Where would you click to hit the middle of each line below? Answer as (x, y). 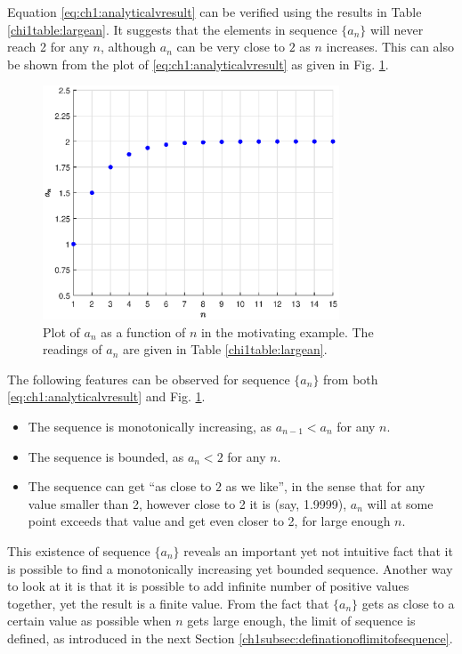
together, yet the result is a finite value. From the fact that (168, 603)
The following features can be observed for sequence (149, 379)
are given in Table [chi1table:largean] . (225, 349)
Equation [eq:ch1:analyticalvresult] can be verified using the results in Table (215, 12)
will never (397, 29)
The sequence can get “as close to (120, 486)
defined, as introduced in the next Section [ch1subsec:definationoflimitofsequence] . (230, 638)
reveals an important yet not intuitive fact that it (318, 551)
